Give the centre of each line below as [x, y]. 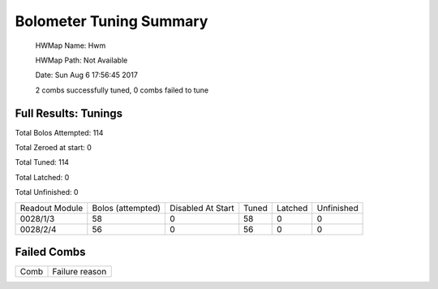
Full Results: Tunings [69, 113]
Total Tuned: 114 [42, 162]
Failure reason [79, 272]
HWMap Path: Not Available [82, 60]
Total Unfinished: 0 [47, 192]
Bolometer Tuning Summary [112, 21]
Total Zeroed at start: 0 [54, 148]
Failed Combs [50, 252]
